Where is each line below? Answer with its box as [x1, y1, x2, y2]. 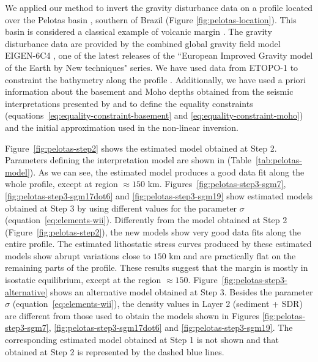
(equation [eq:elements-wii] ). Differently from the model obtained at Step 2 [5, 213, 287, 226]
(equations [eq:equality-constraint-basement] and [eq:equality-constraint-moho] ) [5, 109, 303, 122]
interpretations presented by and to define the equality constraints [5, 97, 253, 109]
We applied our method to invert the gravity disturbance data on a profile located [5, 1, 313, 13]
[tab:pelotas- [256, 153, 302, 166]
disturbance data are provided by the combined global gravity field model [5, 37, 281, 50]
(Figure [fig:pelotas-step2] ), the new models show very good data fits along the [5, 225, 301, 238]
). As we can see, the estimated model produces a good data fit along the [29, 165, 305, 178]
